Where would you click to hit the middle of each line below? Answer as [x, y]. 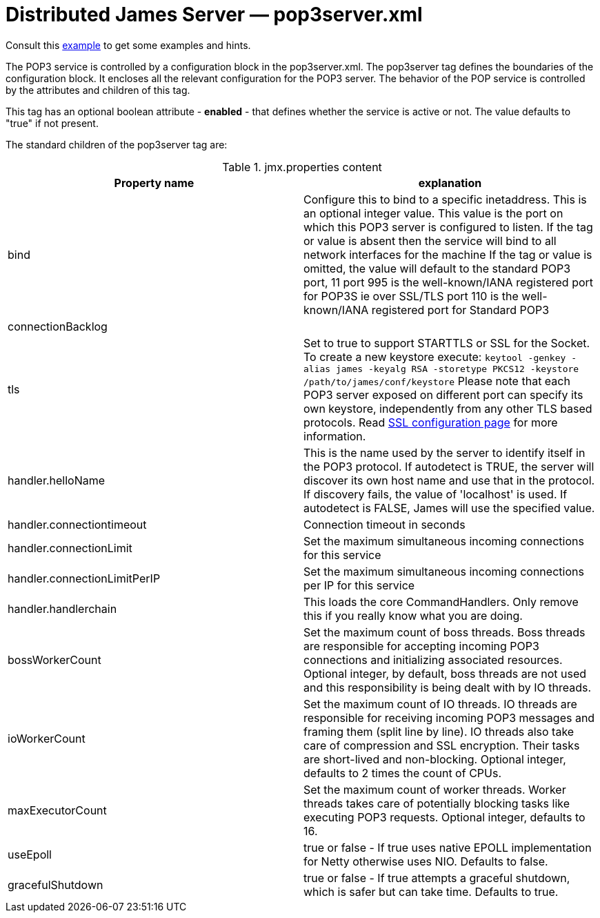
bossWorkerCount [54, 660]
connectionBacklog [58, 326]
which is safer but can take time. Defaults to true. [431, 891]
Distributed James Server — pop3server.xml [214, 14]
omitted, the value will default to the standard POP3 [437, 268]
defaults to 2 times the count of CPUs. [402, 773]
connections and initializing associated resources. [433, 660]
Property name [154, 183]
